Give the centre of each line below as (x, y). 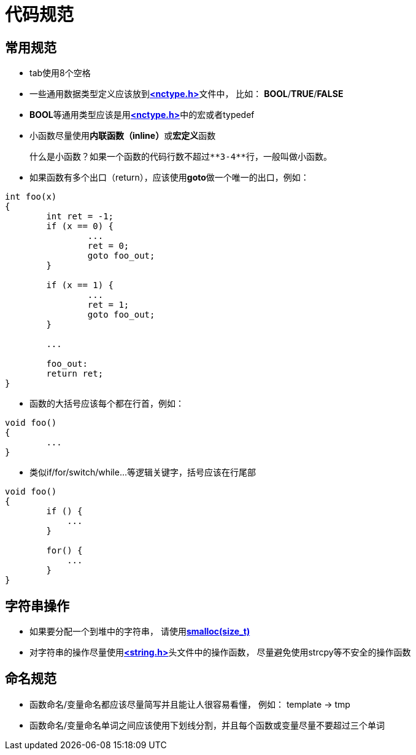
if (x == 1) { (80, 285)
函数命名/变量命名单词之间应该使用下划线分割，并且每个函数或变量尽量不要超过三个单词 (207, 725)
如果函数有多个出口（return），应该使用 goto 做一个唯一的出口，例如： (169, 178)
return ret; (75, 374)
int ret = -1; (80, 217)
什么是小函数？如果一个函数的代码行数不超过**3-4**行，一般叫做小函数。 (181, 157)
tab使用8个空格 (60, 73)
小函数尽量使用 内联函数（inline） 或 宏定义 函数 (123, 136)
